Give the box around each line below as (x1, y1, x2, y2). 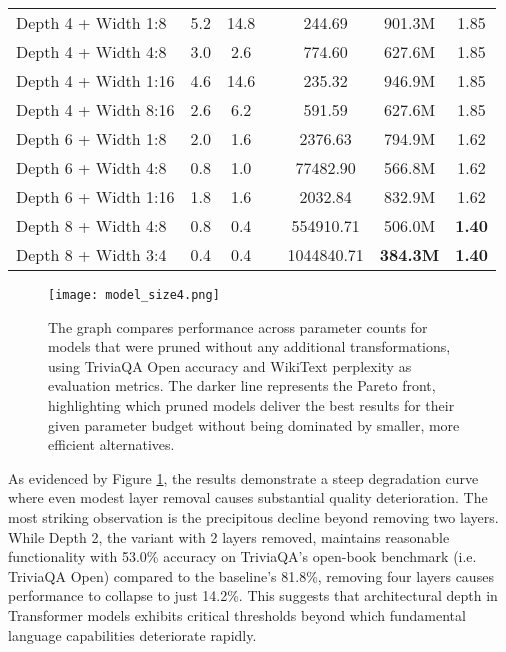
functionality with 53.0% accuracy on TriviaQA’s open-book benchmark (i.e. (8, 546, 477, 567)
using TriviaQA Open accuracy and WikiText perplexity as (48, 355, 412, 376)
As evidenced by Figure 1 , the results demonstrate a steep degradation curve (8, 467, 479, 488)
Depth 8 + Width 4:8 (16, 214, 167, 237)
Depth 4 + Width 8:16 (16, 98, 175, 121)
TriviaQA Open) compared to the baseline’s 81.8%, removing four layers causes (8, 565, 494, 586)
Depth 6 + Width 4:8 (16, 156, 167, 179)
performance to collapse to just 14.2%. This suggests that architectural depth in (8, 585, 498, 606)
